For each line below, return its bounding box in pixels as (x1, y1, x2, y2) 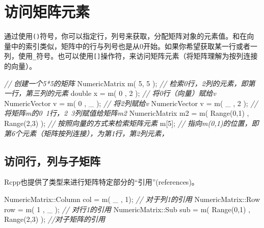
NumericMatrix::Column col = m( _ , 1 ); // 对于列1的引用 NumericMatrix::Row (4, 193, 260, 204)
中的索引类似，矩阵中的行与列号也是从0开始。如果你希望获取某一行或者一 (11, 40, 257, 51)
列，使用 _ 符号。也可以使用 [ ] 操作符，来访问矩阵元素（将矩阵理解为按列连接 (4, 50, 258, 61)
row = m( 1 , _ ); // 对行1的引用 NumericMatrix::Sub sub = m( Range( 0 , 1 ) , (4, 204, 251, 214)
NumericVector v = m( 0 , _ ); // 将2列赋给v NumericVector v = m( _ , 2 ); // (4, 97, 258, 108)
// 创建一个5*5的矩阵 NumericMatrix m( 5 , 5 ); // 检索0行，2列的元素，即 (4, 78, 248, 88)
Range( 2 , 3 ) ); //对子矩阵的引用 (4, 214, 105, 224)
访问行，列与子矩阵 (4, 153, 100, 168)
